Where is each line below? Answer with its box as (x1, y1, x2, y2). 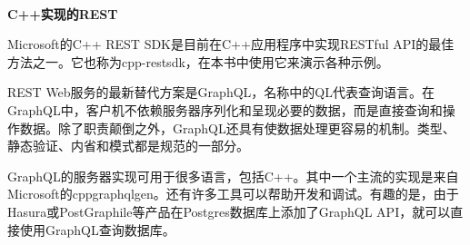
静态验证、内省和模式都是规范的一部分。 (7, 136, 249, 155)
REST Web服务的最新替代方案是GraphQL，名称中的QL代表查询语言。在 (7, 83, 435, 102)
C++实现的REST (7, 4, 118, 23)
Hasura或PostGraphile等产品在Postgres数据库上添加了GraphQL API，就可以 (7, 201, 451, 220)
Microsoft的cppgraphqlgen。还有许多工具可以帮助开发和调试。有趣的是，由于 (7, 184, 459, 203)
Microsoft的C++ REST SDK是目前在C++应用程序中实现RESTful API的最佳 (7, 34, 455, 54)
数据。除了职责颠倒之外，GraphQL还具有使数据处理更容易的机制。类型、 (19, 118, 455, 137)
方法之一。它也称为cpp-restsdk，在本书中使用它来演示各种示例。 (7, 52, 389, 71)
